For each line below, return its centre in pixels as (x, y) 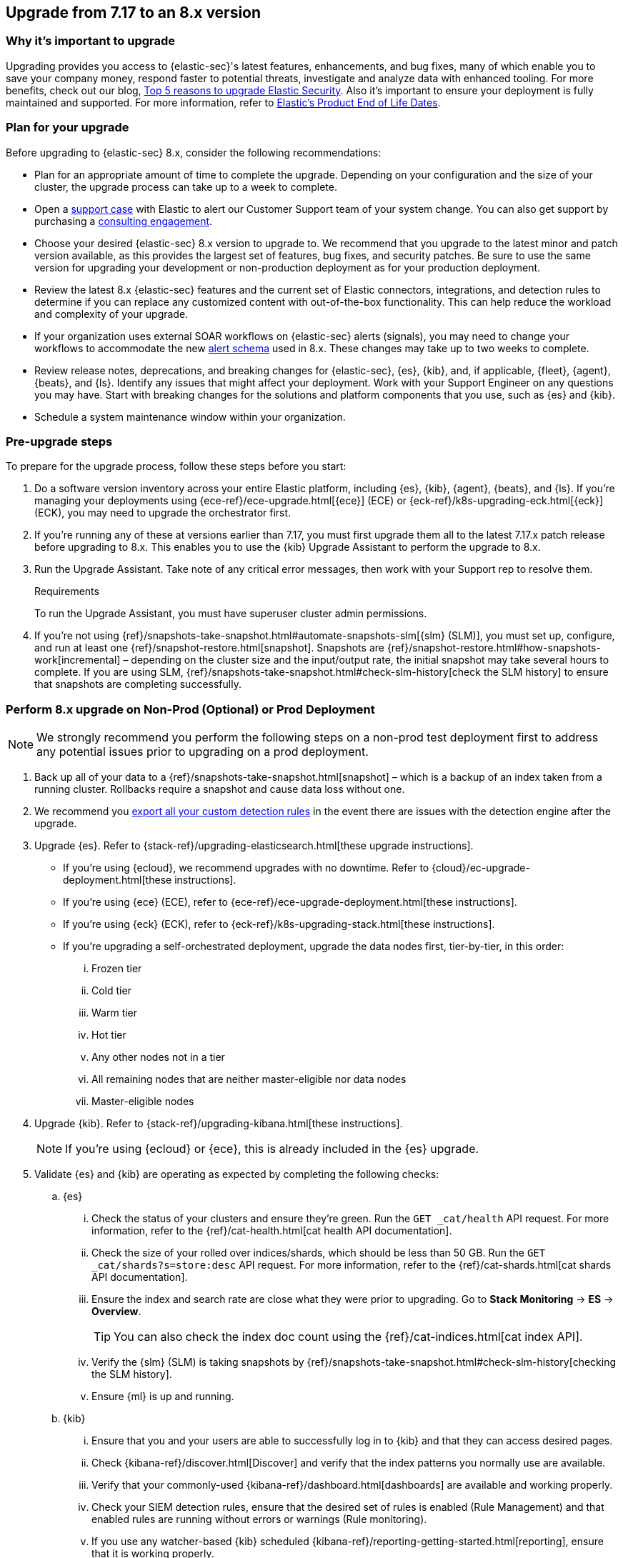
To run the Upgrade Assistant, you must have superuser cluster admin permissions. (231, 614)
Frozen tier (117, 969)
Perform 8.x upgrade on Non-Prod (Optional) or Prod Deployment (190, 709)
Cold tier (111, 991)
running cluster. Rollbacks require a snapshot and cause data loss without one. (220, 789)
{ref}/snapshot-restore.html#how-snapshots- (494, 648)
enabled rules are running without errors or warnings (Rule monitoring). (259, 1519)
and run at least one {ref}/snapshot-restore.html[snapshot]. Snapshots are (209, 648)
